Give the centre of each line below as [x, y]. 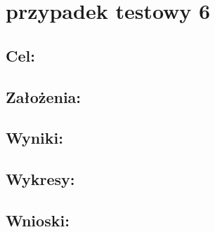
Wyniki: [34, 138]
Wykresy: [40, 179]
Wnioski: [38, 220]
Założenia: [44, 96]
